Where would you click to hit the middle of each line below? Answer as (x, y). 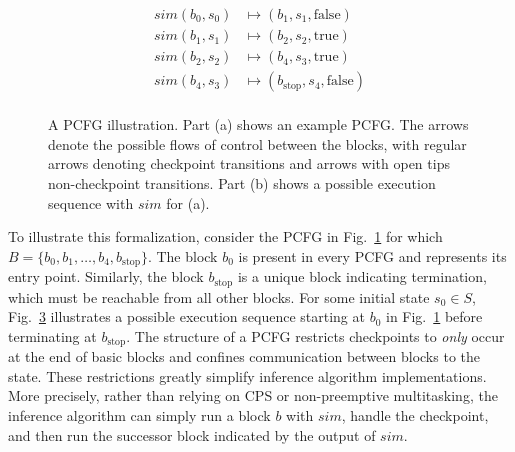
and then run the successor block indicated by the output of (192, 434)
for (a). (188, 202)
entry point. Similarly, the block (106, 276)
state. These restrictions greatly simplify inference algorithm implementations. (247, 375)
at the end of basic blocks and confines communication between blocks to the (244, 356)
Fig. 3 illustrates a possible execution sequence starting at (186, 316)
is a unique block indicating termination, (362, 276)
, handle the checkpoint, (415, 415)
